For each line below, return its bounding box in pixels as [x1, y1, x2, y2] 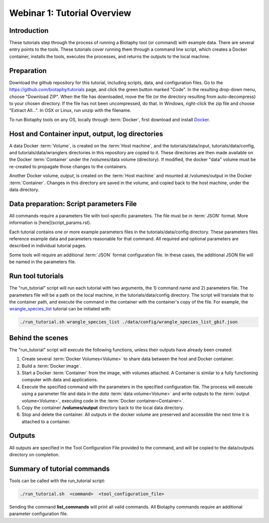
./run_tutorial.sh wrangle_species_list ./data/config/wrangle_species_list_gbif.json [19, 319, 238, 325]
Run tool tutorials [9, 272, 64, 281]
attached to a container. [21, 418, 71, 424]
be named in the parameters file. [9, 259, 76, 265]
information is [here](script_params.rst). [9, 219, 92, 226]
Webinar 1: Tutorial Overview [9, 7, 132, 18]
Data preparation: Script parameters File [9, 200, 137, 208]
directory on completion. [9, 451, 60, 457]
